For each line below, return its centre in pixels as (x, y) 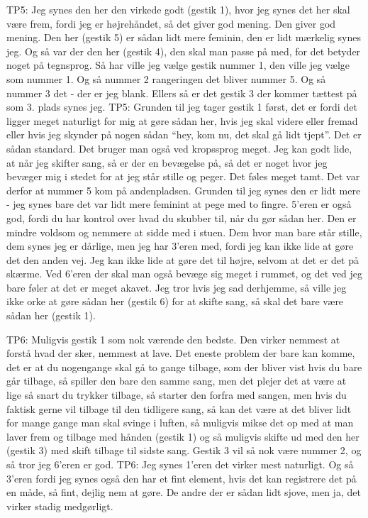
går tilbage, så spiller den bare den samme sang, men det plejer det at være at (177, 381)
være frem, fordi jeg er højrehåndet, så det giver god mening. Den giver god (171, 23)
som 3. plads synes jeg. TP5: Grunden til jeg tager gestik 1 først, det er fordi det (182, 107)
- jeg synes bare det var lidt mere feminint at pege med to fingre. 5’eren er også (179, 204)
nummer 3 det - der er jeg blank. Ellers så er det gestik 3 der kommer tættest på (182, 93)
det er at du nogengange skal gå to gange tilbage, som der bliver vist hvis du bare (184, 367)
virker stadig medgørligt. (60, 506)
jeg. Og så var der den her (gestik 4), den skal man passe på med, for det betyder (184, 51)
